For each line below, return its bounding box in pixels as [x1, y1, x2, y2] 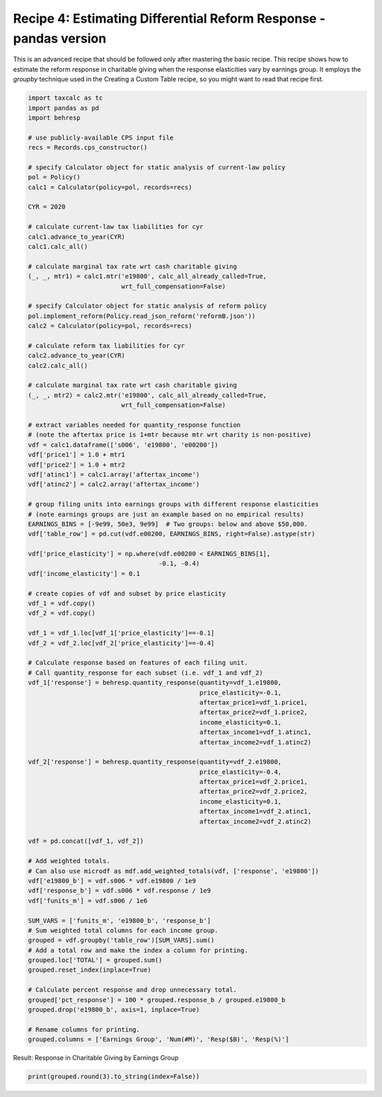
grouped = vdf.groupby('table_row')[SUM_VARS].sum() [28, 936, 215, 945]
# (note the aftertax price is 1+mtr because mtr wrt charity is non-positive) [28, 431, 312, 439]
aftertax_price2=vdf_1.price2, [199, 708, 308, 717]
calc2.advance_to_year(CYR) [28, 351, 125, 360]
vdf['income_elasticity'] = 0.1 [28, 569, 141, 577]
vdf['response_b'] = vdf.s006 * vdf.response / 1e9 [28, 887, 212, 895]
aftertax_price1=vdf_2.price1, [199, 778, 308, 786]
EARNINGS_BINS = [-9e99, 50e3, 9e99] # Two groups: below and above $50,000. [28, 520, 308, 528]
